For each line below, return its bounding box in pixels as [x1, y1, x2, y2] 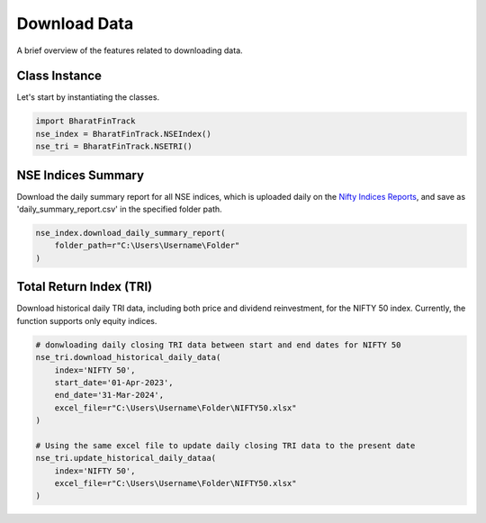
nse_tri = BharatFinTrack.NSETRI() [35, 141, 193, 152]
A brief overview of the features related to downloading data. [16, 45, 243, 56]
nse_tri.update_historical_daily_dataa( [35, 453, 216, 464]
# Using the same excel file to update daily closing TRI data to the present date [35, 440, 416, 450]
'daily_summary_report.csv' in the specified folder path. [16, 203, 222, 215]
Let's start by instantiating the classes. [16, 92, 160, 103]
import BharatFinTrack [35, 116, 136, 126]
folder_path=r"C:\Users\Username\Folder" [54, 240, 240, 251]
